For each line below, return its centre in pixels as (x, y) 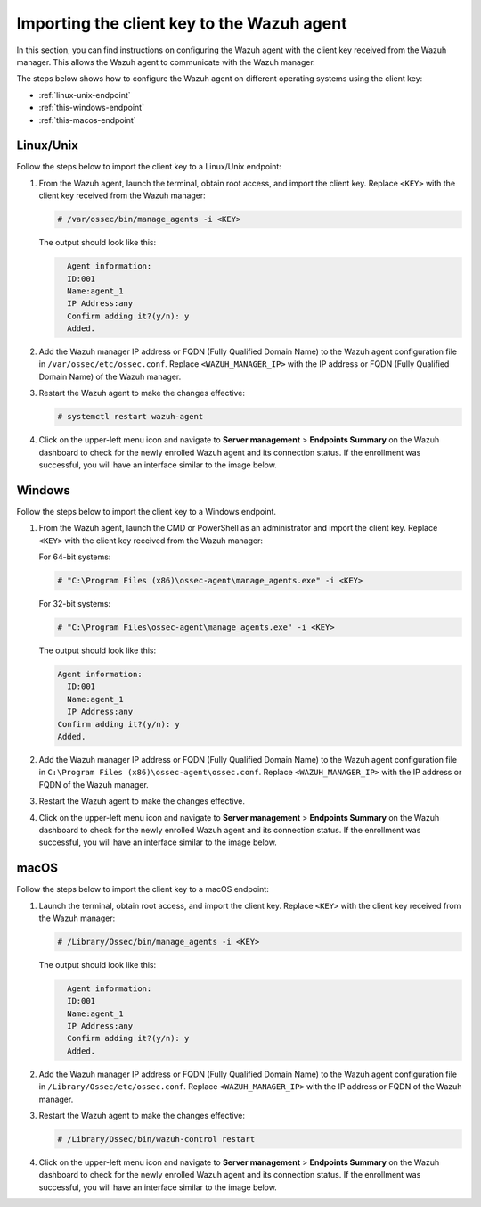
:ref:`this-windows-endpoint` (91, 108)
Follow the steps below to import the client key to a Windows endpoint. (146, 511)
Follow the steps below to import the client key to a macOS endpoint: (143, 889)
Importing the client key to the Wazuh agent (182, 23)
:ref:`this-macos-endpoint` (88, 120)
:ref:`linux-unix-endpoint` (85, 95)
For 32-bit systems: (75, 604)
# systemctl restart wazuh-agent (130, 417)
